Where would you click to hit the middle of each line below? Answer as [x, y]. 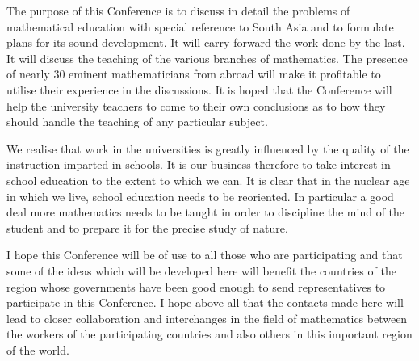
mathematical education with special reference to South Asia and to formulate [200, 26]
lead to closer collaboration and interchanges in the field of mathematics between [207, 318]
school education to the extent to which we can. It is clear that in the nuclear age [208, 180]
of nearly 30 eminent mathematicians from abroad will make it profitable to [194, 74]
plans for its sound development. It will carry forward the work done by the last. [206, 42]
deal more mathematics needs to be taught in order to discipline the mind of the [206, 212]
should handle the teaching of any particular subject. [137, 122]
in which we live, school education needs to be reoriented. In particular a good [200, 196]
